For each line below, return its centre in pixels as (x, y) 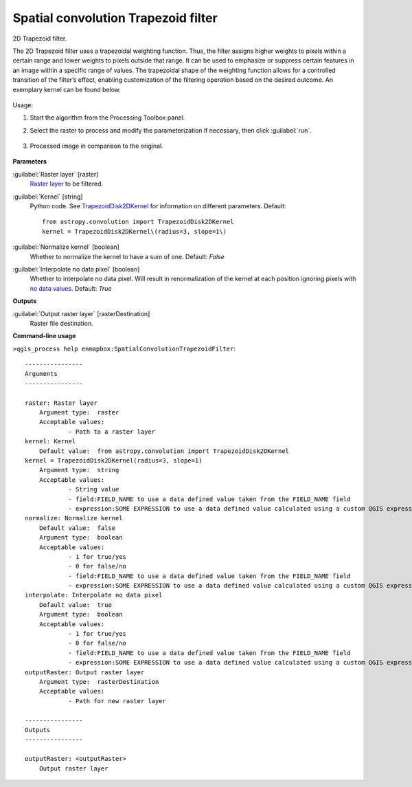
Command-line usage (44, 336)
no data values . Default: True (71, 288)
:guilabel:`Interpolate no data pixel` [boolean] (76, 269)
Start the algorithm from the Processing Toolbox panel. (107, 118)
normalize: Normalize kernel (74, 518)
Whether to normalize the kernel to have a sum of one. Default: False (127, 256)
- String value (94, 489)
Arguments (41, 374)
